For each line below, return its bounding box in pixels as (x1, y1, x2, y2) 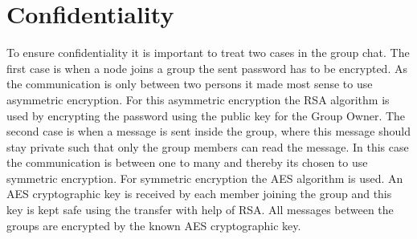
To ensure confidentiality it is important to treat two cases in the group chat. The (6, 44, 410, 61)
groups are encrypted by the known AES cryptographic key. (6, 217, 301, 233)
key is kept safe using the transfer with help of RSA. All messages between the (6, 201, 394, 218)
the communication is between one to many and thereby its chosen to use (6, 154, 368, 171)
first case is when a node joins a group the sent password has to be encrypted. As (6, 59, 407, 76)
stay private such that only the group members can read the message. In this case (6, 138, 409, 155)
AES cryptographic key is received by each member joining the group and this (6, 185, 392, 202)
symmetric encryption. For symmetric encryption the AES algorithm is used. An (6, 169, 403, 186)
